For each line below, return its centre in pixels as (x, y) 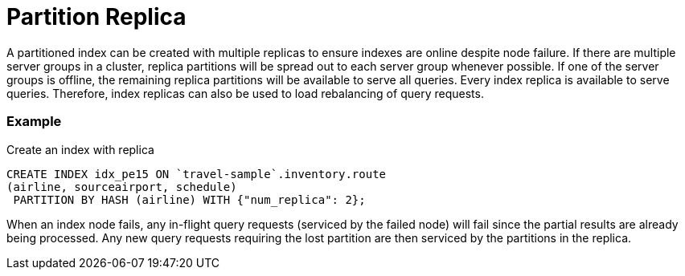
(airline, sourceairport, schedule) (122, 187)
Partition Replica (96, 17)
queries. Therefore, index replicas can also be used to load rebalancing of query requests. (245, 93)
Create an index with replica (80, 149)
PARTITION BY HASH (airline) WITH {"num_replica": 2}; (189, 199)
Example (34, 122)
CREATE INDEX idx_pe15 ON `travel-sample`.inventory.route (197, 174)
